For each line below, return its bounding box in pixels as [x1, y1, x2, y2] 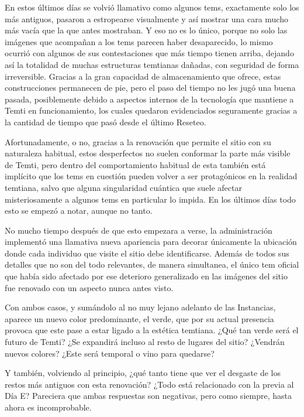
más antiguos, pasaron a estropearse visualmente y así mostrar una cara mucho [5, 12, 288, 25]
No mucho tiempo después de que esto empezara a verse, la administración [5, 224, 272, 236]
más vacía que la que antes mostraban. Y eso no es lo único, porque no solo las [5, 24, 288, 36]
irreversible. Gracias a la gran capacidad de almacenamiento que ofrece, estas [5, 70, 281, 82]
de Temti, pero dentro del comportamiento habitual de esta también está [5, 158, 266, 170]
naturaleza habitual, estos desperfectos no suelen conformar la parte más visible [5, 147, 291, 159]
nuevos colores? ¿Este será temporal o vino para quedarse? [5, 347, 215, 359]
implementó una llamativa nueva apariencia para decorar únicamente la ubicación [5, 235, 297, 248]
